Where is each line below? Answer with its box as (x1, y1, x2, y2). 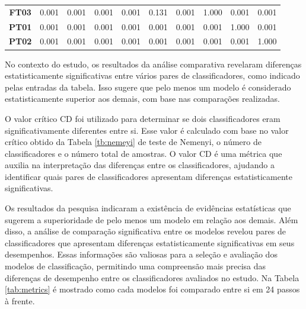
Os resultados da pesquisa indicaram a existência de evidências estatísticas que (5, 202, 291, 214)
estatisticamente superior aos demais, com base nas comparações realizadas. (5, 92, 280, 105)
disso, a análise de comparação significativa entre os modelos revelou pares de (5, 225, 286, 237)
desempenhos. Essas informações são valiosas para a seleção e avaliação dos (5, 248, 278, 260)
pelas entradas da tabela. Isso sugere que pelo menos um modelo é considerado (5, 81, 291, 93)
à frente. (5, 294, 35, 307)
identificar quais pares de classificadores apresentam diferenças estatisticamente (5, 170, 292, 182)
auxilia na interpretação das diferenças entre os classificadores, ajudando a (5, 159, 275, 171)
